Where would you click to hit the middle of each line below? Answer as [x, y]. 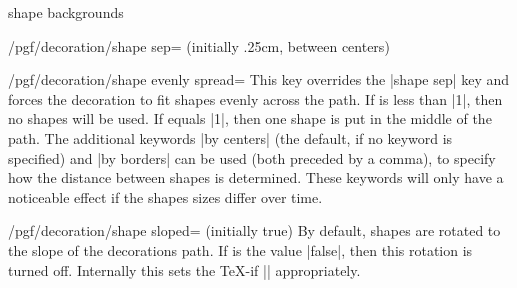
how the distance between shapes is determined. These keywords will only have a [256, 177]
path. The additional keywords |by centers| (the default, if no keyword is [230, 137]
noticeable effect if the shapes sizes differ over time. [165, 196]
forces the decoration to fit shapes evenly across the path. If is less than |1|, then [255, 98]
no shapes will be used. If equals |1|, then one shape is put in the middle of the [250, 118]
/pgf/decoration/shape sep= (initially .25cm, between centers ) [199, 45]
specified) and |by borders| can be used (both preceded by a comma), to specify [252, 157]
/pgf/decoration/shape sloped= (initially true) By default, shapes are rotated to [254, 230]
